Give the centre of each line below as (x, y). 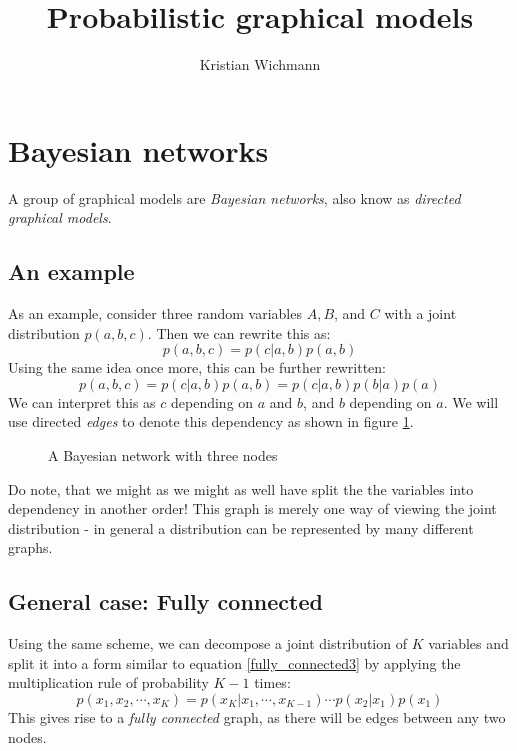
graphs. (30, 547)
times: (272, 682)
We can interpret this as (82, 401)
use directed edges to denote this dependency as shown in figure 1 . (211, 421)
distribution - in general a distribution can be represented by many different (241, 527)
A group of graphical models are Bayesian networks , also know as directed (234, 197)
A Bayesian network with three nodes (163, 455)
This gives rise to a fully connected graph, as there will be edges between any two (257, 716)
